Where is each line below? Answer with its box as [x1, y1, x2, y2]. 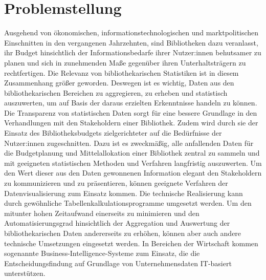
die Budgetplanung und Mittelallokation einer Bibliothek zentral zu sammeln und [4, 147, 260, 158]
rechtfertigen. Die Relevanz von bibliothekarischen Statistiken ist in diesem [4, 67, 239, 78]
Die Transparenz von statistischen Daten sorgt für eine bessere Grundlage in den [4, 107, 257, 118]
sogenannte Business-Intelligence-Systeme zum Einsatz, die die [4, 248, 200, 259]
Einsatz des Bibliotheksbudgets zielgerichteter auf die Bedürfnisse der [4, 127, 222, 138]
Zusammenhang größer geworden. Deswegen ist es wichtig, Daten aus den [4, 77, 234, 88]
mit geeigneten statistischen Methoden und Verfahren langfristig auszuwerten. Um [4, 157, 262, 168]
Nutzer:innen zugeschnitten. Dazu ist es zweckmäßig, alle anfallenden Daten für [4, 137, 254, 148]
